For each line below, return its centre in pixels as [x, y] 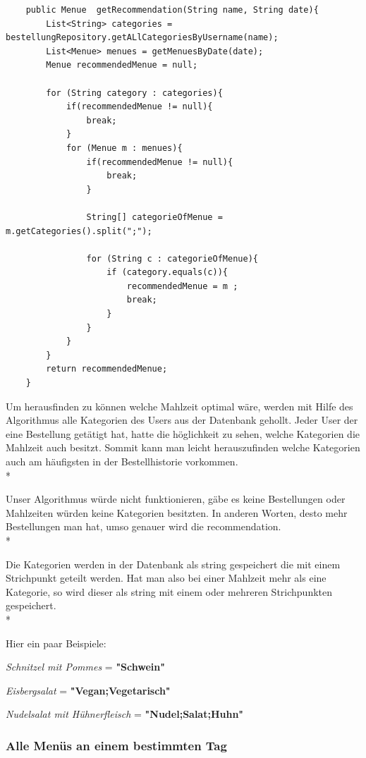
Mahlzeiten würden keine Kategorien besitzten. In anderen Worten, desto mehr [177, 512]
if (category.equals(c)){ [167, 273]
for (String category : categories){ [134, 93]
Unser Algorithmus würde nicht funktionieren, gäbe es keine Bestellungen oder [176, 499]
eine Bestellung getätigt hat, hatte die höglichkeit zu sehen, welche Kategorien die [183, 433]
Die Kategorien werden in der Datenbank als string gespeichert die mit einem [173, 564]
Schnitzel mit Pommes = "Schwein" [85, 667]
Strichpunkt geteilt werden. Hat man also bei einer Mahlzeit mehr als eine [166, 578]
